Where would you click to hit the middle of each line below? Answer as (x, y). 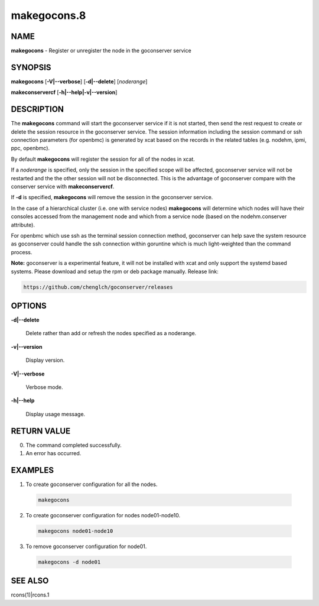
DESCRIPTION (38, 109)
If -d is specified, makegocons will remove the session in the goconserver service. (112, 197)
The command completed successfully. (74, 445)
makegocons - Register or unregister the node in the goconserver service (101, 51)
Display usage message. (56, 414)
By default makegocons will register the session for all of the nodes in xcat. (103, 159)
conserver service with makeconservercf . (63, 187)
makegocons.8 (48, 15)
